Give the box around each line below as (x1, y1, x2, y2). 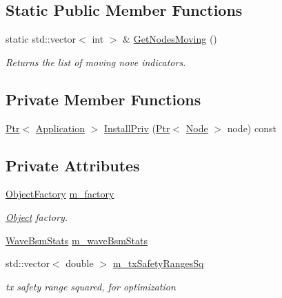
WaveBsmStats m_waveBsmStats (6, 233, 148, 247)
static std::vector (6, 32, 77, 46)
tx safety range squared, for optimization (6, 279, 176, 293)
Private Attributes (6, 154, 140, 175)
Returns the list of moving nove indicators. (6, 54, 186, 69)
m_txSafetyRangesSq (112, 256, 204, 270)
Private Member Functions (6, 88, 201, 109)
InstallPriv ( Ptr (104, 120, 170, 135)
